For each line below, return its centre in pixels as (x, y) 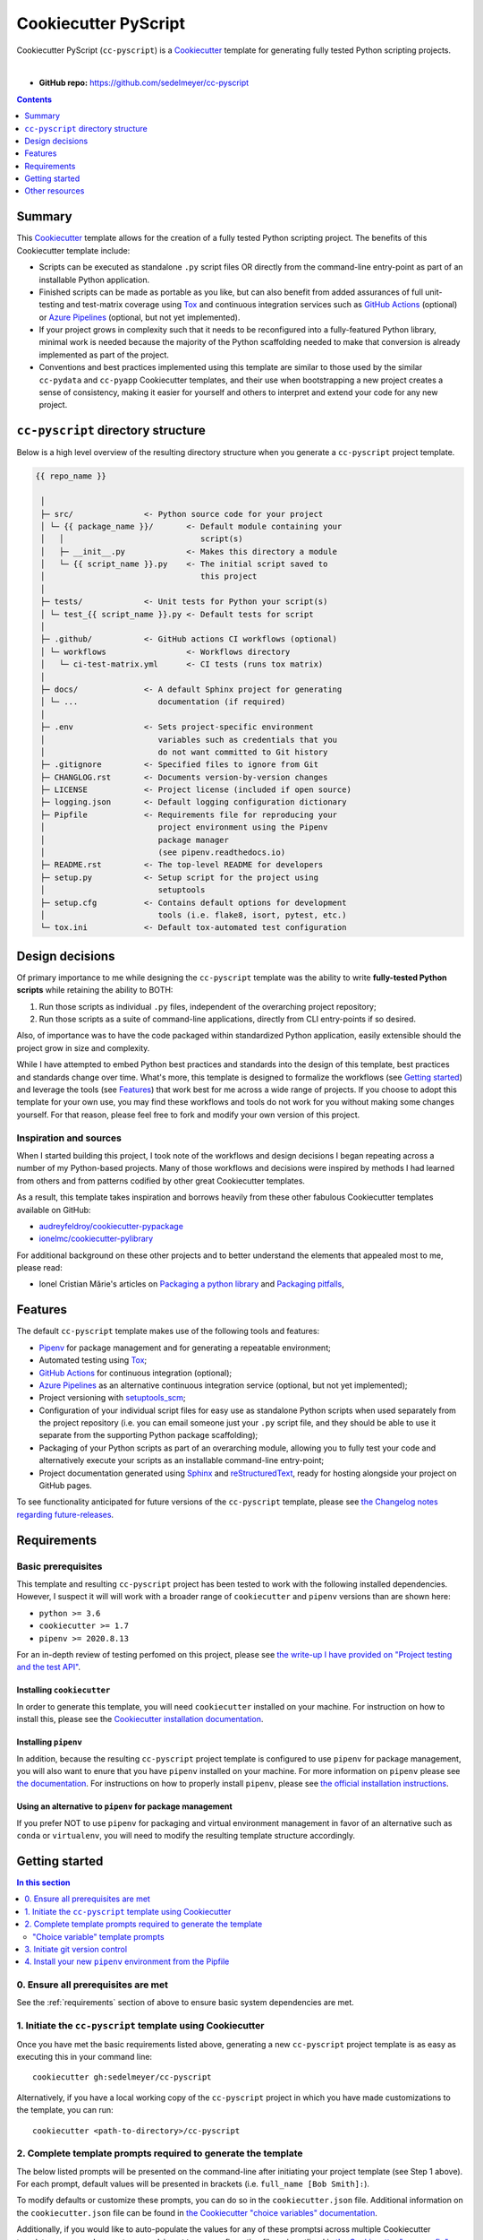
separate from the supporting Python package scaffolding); (148, 1435)
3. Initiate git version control (76, 1949)
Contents (34, 99)
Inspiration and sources (69, 1138)
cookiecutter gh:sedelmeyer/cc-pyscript (122, 2077)
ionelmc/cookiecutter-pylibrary (96, 1239)
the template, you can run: (65, 2110)
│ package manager (135, 840)
